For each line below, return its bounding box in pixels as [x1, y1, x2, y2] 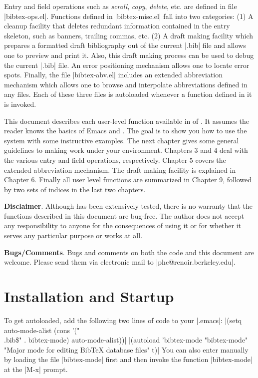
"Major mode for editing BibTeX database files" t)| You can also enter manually [4, 344, 249, 355]
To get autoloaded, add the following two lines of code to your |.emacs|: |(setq [4, 315, 242, 325]
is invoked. [4, 98, 36, 109]
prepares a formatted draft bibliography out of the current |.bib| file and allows [4, 40, 246, 50]
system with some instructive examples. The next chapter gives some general [4, 135, 239, 145]
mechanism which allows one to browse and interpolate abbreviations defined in [4, 79, 248, 89]
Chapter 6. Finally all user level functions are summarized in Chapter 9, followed [4, 174, 252, 185]
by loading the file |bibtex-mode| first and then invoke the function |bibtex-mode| [4, 354, 253, 365]
